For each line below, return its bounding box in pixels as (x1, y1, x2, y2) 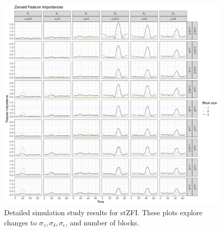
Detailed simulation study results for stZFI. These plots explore (4, 207, 203, 218)
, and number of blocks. (65, 217, 139, 227)
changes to (4, 217, 37, 227)
